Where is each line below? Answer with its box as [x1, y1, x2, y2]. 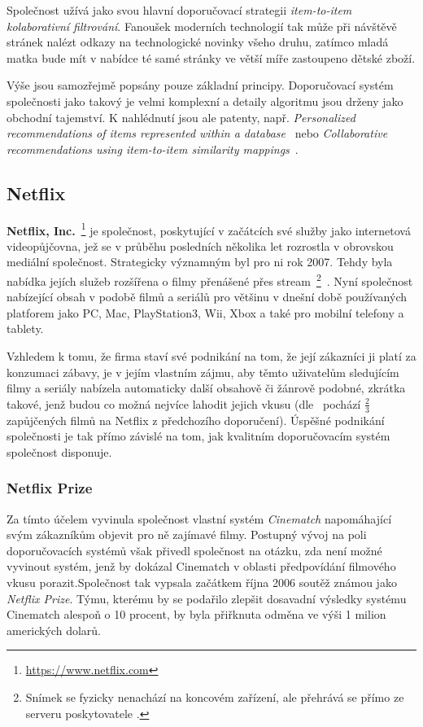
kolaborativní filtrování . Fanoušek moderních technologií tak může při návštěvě [7, 17, 397, 34]
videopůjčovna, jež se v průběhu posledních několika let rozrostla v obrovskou [7, 237, 394, 254]
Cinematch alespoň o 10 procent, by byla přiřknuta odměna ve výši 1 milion [7, 606, 386, 623]
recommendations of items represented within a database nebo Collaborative [7, 125, 388, 142]
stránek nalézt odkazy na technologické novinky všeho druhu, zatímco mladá [7, 33, 389, 50]
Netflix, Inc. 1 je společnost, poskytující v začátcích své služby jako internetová [7, 219, 411, 239]
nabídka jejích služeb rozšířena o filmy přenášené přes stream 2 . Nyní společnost [7, 269, 413, 289]
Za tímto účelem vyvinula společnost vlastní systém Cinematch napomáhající [7, 510, 392, 527]
